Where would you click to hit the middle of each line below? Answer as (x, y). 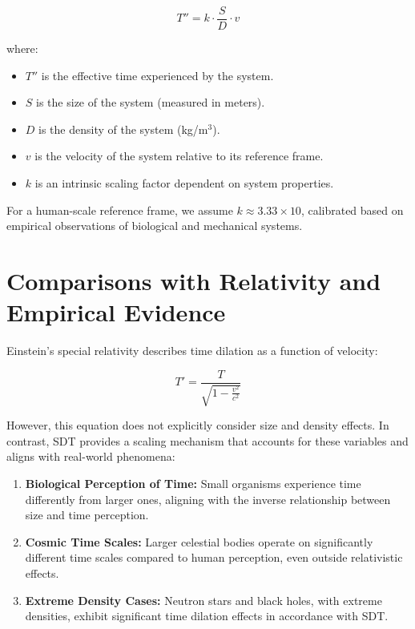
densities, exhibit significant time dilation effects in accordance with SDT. (207, 616)
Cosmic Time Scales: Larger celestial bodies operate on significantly (199, 541)
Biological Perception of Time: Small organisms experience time (193, 483)
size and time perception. (87, 515)
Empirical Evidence (116, 312)
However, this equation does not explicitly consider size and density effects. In (198, 425)
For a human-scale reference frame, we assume (120, 210)
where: (22, 48)
